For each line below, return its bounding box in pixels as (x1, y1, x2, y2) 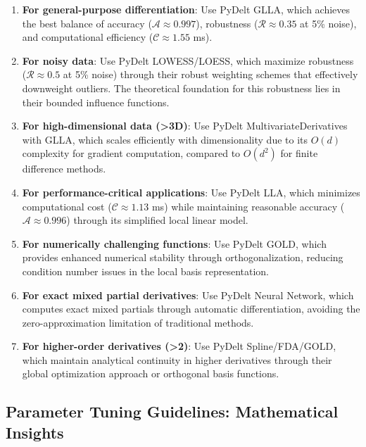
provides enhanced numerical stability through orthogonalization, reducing (22, 250, 343, 265)
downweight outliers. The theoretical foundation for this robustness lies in (22, 80, 341, 95)
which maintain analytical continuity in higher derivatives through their (22, 352, 332, 367)
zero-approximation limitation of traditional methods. (22, 315, 254, 329)
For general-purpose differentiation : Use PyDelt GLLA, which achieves (22, 2, 351, 16)
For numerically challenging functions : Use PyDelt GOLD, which (22, 236, 327, 251)
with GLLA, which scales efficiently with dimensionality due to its (22, 132, 308, 146)
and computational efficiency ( (22, 30, 153, 44)
